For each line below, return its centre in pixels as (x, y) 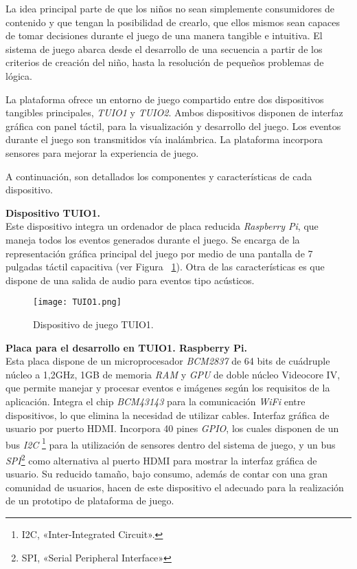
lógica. (19, 75)
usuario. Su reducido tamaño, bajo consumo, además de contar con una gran (167, 474)
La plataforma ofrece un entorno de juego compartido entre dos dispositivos (165, 99)
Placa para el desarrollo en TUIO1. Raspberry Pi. (127, 347)
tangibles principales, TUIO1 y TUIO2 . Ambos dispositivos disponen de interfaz (174, 112)
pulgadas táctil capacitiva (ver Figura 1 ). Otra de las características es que (165, 267)
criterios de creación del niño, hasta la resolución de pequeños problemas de (165, 62)
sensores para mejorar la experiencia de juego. (102, 152)
